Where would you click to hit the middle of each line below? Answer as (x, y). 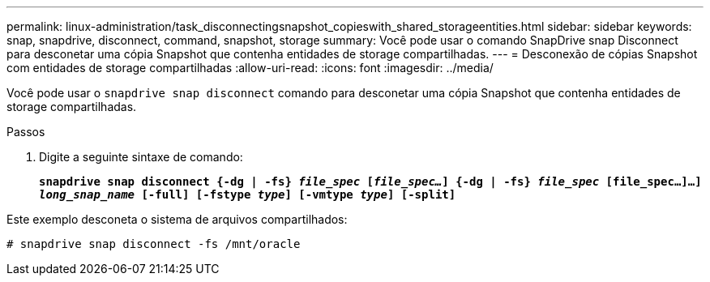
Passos (26, 132)
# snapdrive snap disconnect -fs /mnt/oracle (154, 244)
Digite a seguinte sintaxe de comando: (141, 157)
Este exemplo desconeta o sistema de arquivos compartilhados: (177, 219)
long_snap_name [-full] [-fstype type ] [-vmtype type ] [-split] (248, 194)
